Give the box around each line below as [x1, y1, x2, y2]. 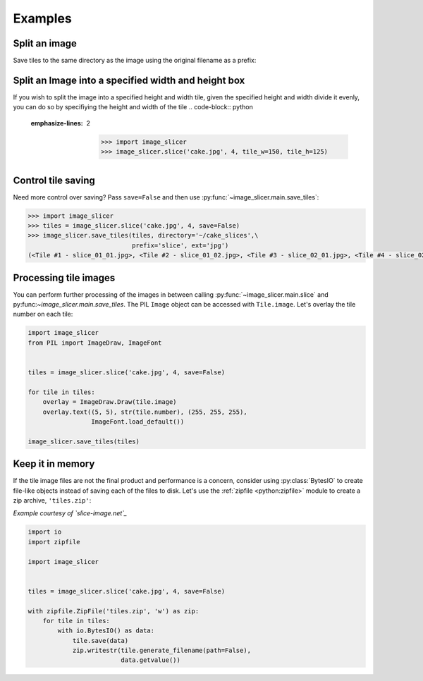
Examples [13, 11, 72, 26]
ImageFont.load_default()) [90, 417, 185, 426]
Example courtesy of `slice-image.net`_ [13, 509, 127, 517]
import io [27, 528, 62, 536]
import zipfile [27, 538, 80, 546]
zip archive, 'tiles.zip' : [13, 496, 92, 505]
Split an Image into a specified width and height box [13, 74, 245, 86]
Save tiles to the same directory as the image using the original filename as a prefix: [13, 56, 257, 65]
